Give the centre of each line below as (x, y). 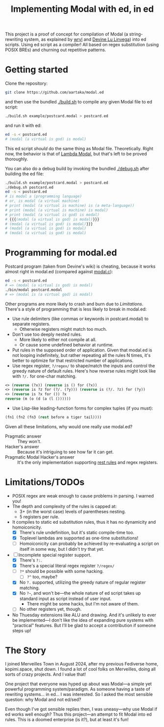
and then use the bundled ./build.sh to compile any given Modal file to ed (79, 102)
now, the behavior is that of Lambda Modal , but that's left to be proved (76, 154)
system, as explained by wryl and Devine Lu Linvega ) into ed (85, 39)
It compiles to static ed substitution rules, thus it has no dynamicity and (84, 522)
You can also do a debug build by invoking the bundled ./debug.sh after (77, 168)
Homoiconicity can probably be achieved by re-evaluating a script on (89, 543)
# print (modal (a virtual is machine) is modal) (57, 210)
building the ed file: (24, 174)
